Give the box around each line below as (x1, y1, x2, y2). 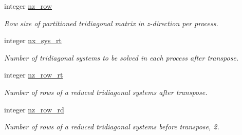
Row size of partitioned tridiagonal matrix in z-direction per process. (4, 17, 218, 28)
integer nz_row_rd (4, 104, 64, 114)
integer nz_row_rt (4, 69, 63, 80)
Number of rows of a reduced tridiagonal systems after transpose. (4, 86, 208, 97)
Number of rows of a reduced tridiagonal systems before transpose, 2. (4, 121, 219, 132)
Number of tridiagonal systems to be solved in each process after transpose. (4, 52, 239, 63)
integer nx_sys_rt (4, 35, 62, 46)
